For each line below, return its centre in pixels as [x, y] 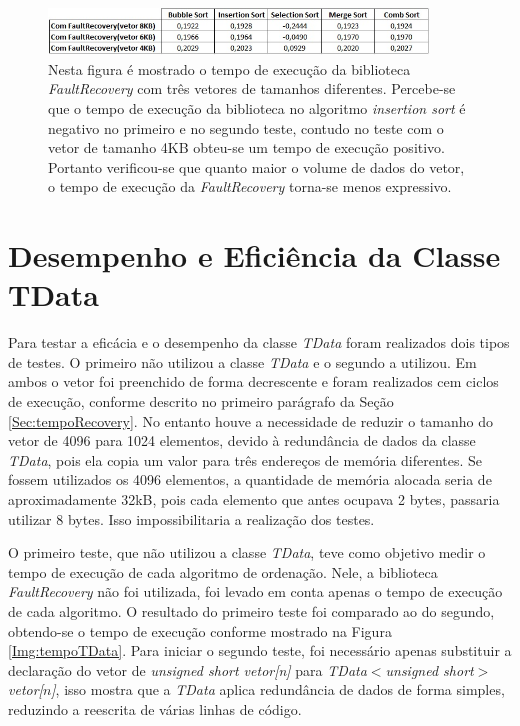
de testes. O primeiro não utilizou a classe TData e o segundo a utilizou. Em [242, 361]
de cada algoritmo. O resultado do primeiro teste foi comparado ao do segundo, [251, 610]
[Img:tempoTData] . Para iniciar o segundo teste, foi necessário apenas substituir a [260, 650]
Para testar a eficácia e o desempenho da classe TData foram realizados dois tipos [259, 342]
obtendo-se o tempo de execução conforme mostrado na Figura [200, 630]
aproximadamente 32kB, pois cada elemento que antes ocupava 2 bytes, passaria [254, 499]
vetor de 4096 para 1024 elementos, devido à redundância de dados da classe [242, 440]
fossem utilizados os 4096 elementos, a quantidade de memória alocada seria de [250, 479]
